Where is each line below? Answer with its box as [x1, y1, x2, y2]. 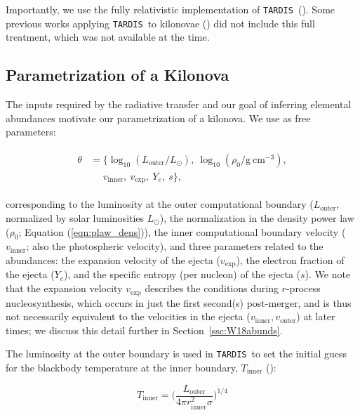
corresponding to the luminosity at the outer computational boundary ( [6, 197, 314, 211]
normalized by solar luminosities [6, 211, 145, 225]
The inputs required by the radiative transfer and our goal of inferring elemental [6, 97, 352, 112]
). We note [305, 267, 351, 282]
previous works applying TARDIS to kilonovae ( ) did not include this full [6, 15, 315, 30]
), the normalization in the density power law [159, 211, 354, 225]
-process [286, 281, 321, 296]
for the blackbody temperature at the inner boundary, [6, 360, 238, 374]
